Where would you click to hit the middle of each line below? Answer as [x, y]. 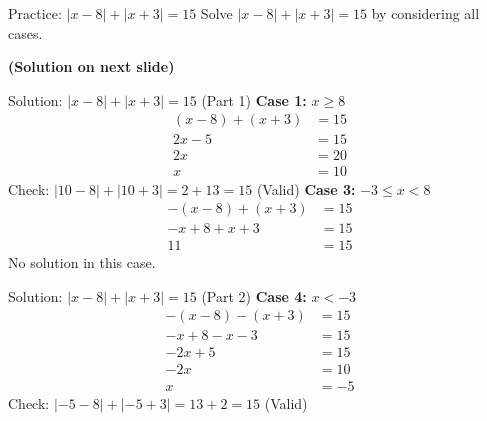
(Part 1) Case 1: [254, 99]
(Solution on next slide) [91, 66]
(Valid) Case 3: [306, 188]
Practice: [35, 13]
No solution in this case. [82, 262]
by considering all [425, 13]
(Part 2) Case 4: [254, 295]
